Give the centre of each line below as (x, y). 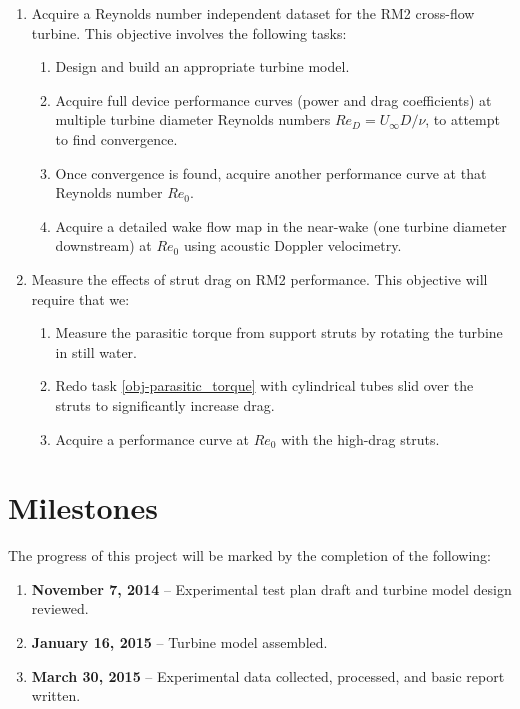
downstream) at (103, 245)
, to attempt (462, 119)
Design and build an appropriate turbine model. (202, 66)
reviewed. (60, 608)
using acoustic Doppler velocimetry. (292, 245)
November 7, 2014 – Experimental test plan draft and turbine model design (271, 588)
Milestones (83, 507)
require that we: (80, 298)
